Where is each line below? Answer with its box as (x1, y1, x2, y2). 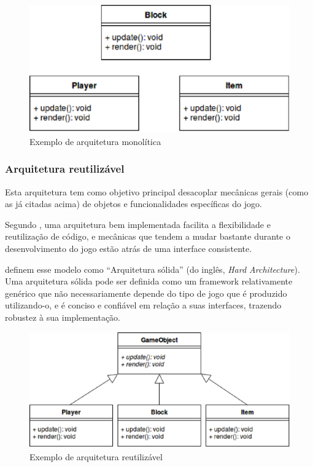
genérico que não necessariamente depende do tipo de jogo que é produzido (5, 286, 287, 299)
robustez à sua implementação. (5, 311, 121, 324)
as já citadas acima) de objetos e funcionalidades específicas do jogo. (5, 197, 262, 210)
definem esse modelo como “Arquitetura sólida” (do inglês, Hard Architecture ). (5, 262, 300, 275)
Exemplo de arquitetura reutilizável (29, 450, 163, 463)
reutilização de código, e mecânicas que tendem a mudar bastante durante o (5, 230, 290, 243)
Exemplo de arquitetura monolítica (29, 135, 161, 147)
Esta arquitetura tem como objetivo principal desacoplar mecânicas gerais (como (5, 185, 309, 198)
